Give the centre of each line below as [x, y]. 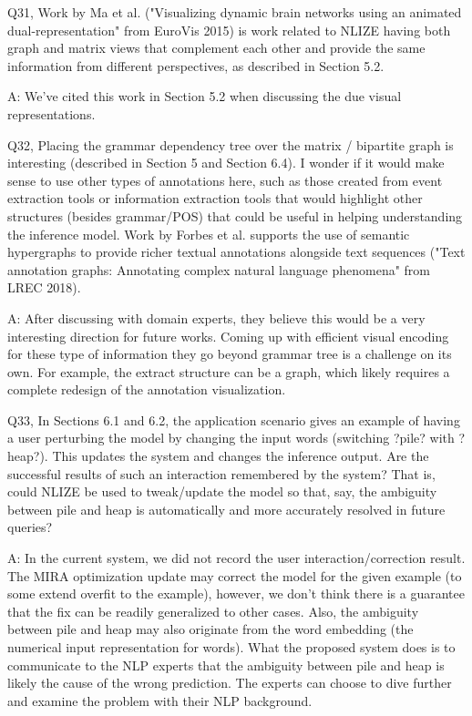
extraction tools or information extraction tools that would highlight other [215, 198]
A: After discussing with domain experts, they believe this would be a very [216, 317]
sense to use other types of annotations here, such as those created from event [225, 180]
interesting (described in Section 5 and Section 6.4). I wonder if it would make [226, 163]
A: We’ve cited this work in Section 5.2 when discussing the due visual [205, 96]
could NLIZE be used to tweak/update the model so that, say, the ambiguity [222, 491]
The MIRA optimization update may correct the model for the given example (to [235, 575]
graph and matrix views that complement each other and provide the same [216, 48]
